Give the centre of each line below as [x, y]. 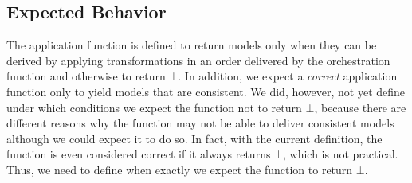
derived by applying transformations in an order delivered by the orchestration [198, 60]
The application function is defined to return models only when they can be [192, 45]
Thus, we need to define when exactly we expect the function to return [180, 169]
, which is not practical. [341, 154]
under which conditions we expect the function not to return [154, 107]
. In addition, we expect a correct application [288, 76]
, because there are [360, 107]
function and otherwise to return [86, 76]
